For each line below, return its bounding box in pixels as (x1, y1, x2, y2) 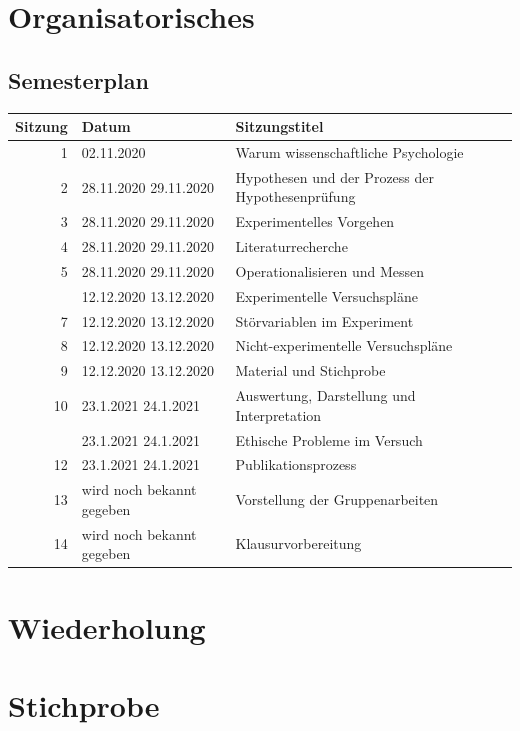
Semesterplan (8, 64, 149, 95)
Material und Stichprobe (235, 360, 386, 381)
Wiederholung (8, 606, 206, 647)
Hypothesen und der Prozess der (235, 166, 434, 187)
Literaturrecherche (235, 236, 348, 257)
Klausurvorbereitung (235, 533, 362, 554)
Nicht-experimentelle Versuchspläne (235, 335, 453, 356)
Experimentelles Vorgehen (235, 211, 395, 232)
